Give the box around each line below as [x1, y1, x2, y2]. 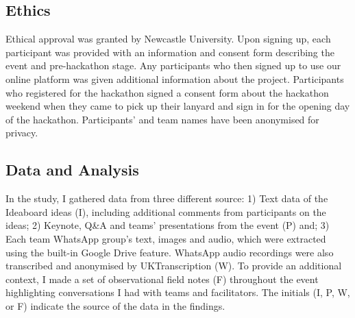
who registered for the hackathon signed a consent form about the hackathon [5, 85, 329, 99]
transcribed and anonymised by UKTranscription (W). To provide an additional [5, 258, 342, 273]
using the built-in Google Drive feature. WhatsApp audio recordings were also [5, 245, 334, 259]
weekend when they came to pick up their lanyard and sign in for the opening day [5, 99, 350, 113]
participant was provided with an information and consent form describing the [5, 45, 334, 59]
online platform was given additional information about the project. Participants [5, 71, 344, 86]
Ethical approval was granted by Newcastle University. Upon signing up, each [5, 32, 331, 46]
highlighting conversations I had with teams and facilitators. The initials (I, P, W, [5, 285, 350, 299]
